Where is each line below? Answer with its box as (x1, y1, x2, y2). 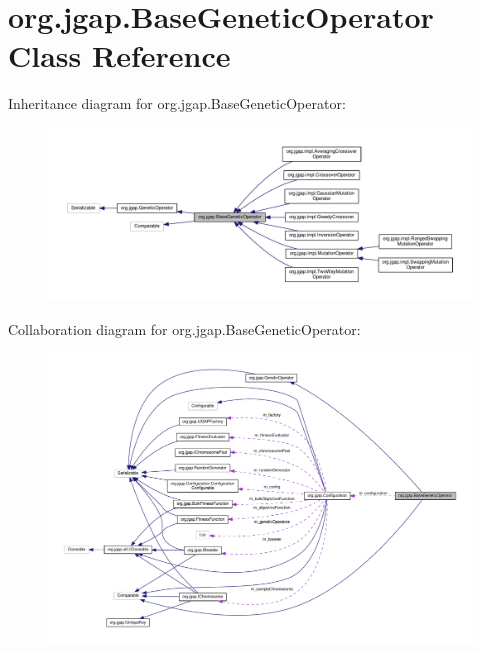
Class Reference (8, 35, 231, 76)
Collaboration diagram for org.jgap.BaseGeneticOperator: (8, 318, 361, 339)
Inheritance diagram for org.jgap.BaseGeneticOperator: (8, 93, 346, 114)
